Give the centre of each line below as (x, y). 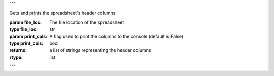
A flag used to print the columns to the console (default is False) (116, 36)
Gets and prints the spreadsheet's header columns (62, 13)
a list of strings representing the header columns (100, 50)
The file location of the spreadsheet (87, 22)
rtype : (16, 57)
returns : (18, 50)
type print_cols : (26, 43)
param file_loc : (25, 22)
